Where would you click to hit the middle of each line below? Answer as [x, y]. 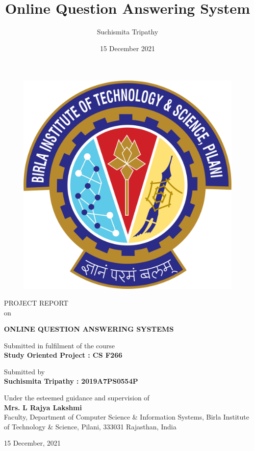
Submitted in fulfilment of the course [60, 345]
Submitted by [25, 371]
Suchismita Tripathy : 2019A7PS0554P [71, 381]
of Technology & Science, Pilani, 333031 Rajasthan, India [90, 426]
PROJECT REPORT [36, 302]
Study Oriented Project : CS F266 [63, 355]
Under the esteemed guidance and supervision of [77, 398]
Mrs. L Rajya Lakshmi [43, 407]
